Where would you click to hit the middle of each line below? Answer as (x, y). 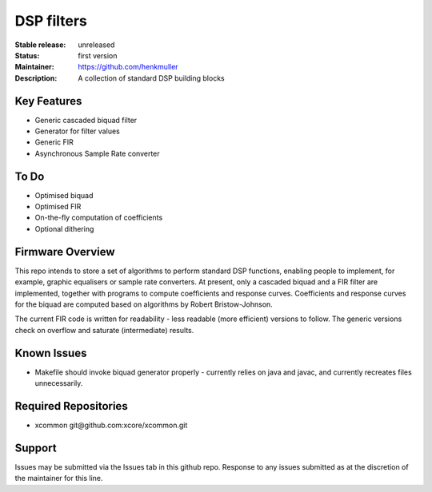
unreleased (96, 45)
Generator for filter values (77, 131)
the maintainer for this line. (59, 478)
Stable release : (40, 45)
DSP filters (51, 21)
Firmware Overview (65, 252)
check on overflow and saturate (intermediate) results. (104, 330)
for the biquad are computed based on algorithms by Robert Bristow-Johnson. (144, 304)
